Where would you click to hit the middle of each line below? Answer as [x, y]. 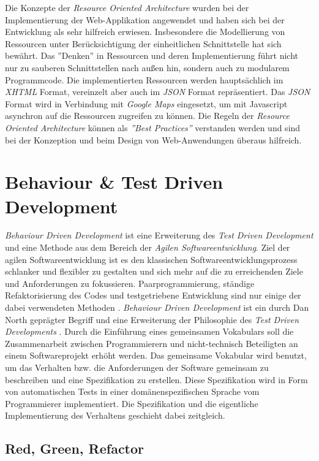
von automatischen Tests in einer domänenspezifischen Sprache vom [132, 391]
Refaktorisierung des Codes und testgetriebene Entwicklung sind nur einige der [153, 295]
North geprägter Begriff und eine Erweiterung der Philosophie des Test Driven [152, 319]
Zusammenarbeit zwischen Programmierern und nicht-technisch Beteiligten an [152, 343]
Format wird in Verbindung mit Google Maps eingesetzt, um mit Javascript [146, 103]
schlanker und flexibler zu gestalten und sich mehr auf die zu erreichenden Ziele [154, 271]
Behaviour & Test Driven [114, 182]
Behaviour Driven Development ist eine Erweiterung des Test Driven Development [159, 235]
